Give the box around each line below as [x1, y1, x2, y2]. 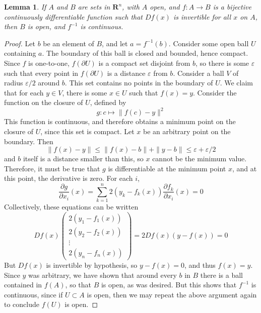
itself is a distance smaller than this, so [23, 153, 144, 164]
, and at [232, 163, 257, 173]
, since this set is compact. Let [40, 126, 135, 137]
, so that [65, 279, 91, 290]
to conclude [4, 299, 39, 309]
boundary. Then [4, 136, 53, 146]
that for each [4, 87, 44, 97]
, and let [102, 38, 128, 48]
